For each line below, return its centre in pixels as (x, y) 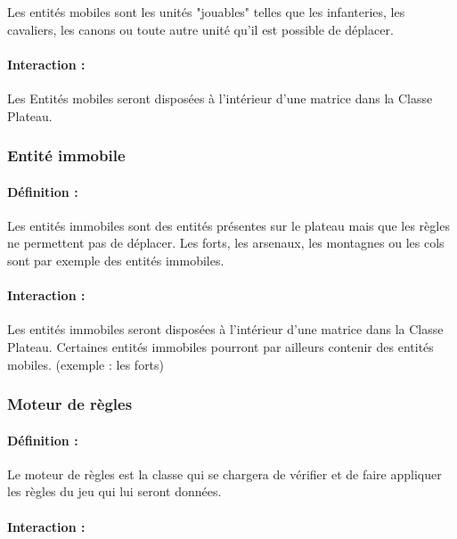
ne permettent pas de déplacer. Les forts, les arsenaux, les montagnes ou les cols (226, 243)
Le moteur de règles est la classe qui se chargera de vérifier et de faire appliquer (224, 474)
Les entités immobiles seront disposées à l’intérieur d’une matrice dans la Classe (225, 329)
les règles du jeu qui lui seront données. (114, 491)
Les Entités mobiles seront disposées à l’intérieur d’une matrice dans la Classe (220, 98)
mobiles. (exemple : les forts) (86, 364)
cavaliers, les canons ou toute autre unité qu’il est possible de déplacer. (200, 29)
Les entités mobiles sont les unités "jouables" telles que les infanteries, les (206, 12)
